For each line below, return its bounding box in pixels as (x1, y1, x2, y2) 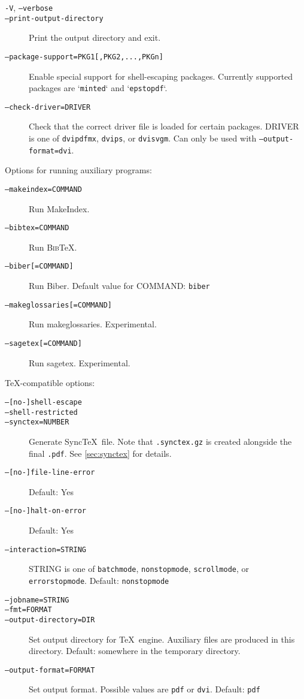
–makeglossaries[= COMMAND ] (5, 300, 112, 309)
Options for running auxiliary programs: (5, 164, 152, 176)
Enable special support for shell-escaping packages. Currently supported (29, 70, 293, 82)
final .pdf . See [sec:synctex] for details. (29, 447, 172, 459)
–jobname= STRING (5, 595, 69, 604)
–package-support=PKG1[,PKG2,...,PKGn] (5, 52, 163, 61)
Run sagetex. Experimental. (29, 356, 130, 369)
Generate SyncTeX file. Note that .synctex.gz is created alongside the (29, 435, 292, 447)
